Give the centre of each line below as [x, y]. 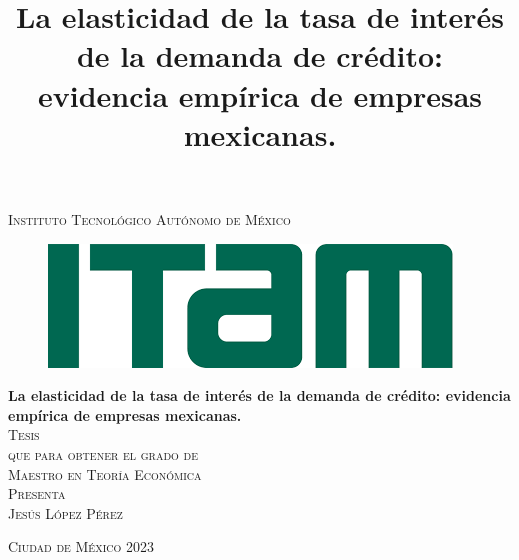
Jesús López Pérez [65, 512]
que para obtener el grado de [103, 453]
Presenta [37, 493]
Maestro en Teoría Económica [105, 473]
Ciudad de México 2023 [81, 546]
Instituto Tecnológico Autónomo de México [149, 218]
